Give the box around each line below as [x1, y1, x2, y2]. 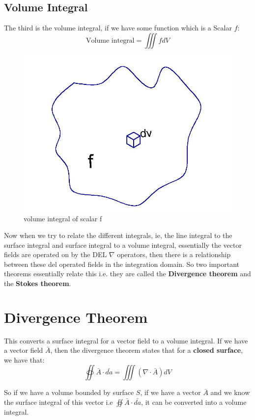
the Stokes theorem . [4, 278, 71, 288]
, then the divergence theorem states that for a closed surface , [50, 345, 243, 355]
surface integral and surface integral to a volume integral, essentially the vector [4, 239, 242, 250]
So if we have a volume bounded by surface [4, 387, 134, 397]
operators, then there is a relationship [117, 249, 231, 260]
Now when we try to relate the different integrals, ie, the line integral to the [4, 230, 232, 240]
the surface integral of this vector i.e [4, 397, 113, 407]
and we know [210, 387, 250, 397]
